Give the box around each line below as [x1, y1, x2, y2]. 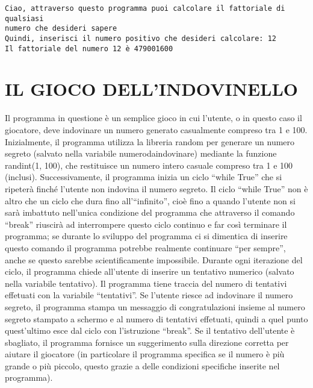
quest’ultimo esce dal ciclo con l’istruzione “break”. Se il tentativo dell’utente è [5, 324, 295, 337]
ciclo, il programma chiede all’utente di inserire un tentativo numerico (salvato [5, 265, 294, 278]
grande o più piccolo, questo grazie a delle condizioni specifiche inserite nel [5, 359, 280, 372]
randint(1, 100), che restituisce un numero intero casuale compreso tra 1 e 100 [5, 158, 293, 171]
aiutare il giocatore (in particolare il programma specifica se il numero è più [5, 348, 285, 360]
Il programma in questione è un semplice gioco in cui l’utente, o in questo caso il [5, 111, 302, 124]
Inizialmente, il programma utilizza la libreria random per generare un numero [5, 135, 295, 148]
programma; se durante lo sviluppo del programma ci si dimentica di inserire [5, 230, 288, 242]
